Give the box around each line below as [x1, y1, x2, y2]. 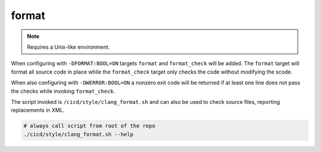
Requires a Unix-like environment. [27, 43, 110, 50]
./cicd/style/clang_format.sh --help [23, 131, 134, 138]
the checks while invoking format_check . [11, 87, 115, 94]
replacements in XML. [11, 107, 65, 114]
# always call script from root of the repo [23, 122, 156, 129]
